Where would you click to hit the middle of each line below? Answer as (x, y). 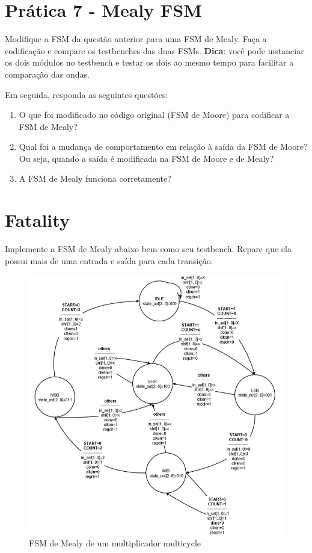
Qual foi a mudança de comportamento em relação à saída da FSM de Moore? (163, 147)
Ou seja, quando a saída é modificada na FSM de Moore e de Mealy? (146, 158)
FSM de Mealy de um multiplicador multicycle (115, 542)
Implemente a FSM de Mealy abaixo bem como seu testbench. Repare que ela (148, 249)
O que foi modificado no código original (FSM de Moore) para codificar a (154, 115)
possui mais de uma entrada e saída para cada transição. (109, 260)
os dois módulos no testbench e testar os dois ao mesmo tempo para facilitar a (149, 62)
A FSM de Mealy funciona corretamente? (95, 178)
